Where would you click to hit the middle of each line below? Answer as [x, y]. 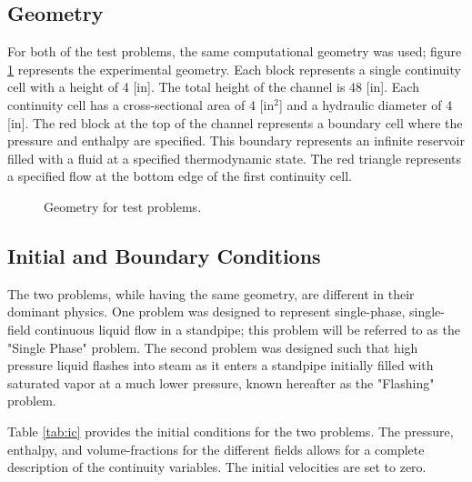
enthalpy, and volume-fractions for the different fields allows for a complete [216, 449]
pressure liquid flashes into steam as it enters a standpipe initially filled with [221, 365]
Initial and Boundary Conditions [164, 255]
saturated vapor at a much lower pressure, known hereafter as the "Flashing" [221, 382]
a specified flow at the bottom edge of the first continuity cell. [180, 176]
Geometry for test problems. [123, 206]
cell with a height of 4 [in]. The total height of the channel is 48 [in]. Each [213, 87]
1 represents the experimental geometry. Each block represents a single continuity [234, 69]
